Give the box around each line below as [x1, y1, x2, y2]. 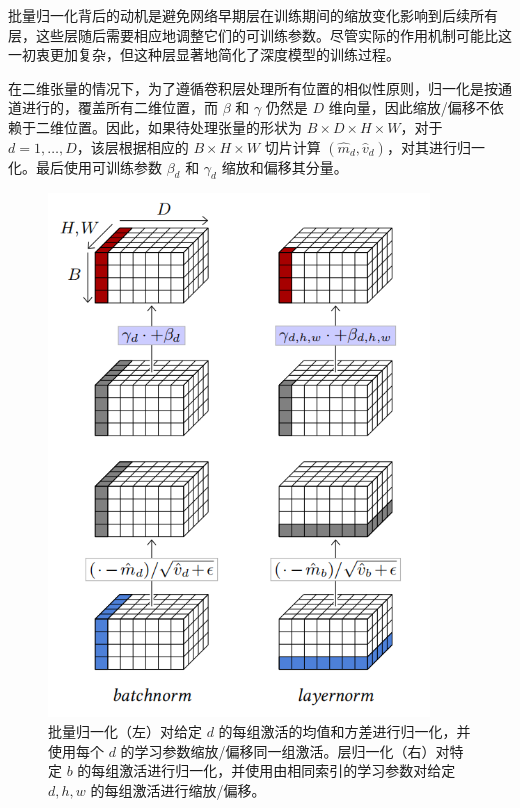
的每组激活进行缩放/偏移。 [90, 779, 266, 800]
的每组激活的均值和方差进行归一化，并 [218, 721, 471, 742]
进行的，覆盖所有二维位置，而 [21, 97, 218, 118]
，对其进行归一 [386, 136, 485, 157]
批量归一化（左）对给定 [48, 721, 202, 742]
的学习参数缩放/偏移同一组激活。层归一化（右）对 [120, 740, 450, 761]
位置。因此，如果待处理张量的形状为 [63, 116, 302, 137]
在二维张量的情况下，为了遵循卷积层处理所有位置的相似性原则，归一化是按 [8, 77, 498, 98]
